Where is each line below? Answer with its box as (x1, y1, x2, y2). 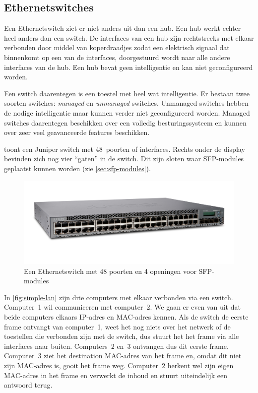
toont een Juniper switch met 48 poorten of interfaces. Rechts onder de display (4, 143, 245, 154)
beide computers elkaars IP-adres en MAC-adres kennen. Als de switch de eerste (4, 312, 249, 322)
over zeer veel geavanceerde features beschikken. (4, 127, 150, 137)
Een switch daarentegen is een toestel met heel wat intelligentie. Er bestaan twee (4, 88, 250, 98)
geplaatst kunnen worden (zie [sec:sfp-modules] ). (4, 163, 151, 173)
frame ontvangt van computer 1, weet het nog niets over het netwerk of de (4, 321, 231, 331)
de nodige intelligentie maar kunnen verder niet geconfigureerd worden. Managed (4, 107, 250, 118)
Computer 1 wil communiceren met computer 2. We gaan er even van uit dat (4, 302, 241, 312)
